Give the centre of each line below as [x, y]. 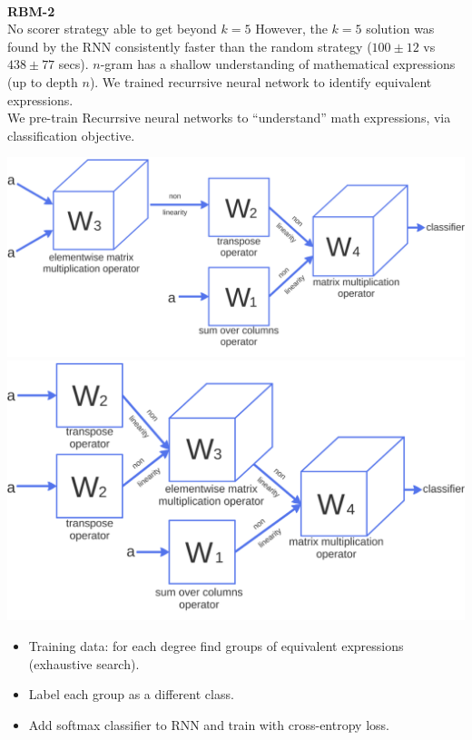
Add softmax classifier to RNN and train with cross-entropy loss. [209, 724]
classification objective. [71, 135]
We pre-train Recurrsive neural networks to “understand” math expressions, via [229, 118]
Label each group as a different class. [131, 694]
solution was [400, 29]
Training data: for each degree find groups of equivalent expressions [216, 646]
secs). [74, 64]
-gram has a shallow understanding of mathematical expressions [278, 64]
